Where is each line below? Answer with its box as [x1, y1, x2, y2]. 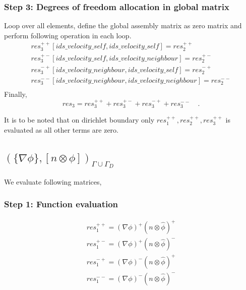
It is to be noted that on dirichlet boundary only [4, 114, 155, 125]
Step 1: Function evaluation [4, 198, 118, 210]
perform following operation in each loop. [4, 30, 132, 40]
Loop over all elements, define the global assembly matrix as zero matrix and [4, 20, 242, 31]
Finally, [4, 89, 27, 99]
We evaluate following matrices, [4, 176, 102, 187]
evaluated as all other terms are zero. [4, 124, 118, 135]
